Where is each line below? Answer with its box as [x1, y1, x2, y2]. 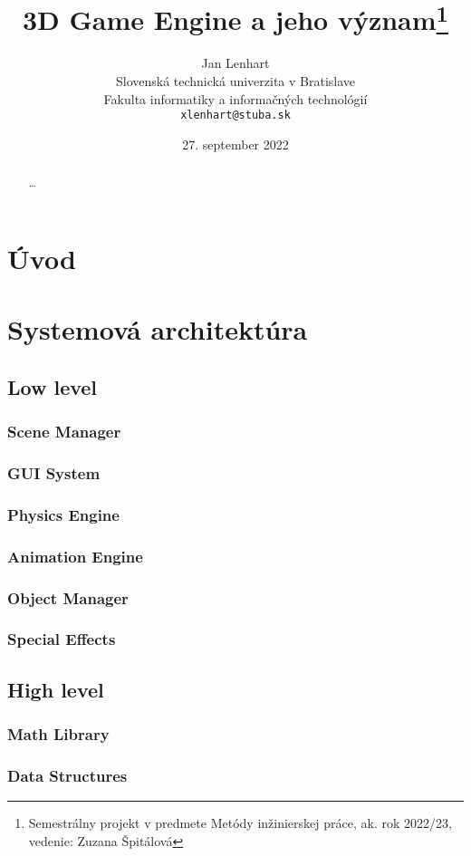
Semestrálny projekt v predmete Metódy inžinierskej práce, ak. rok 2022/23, [28, 813, 452, 832]
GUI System [7, 462, 101, 485]
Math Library [7, 723, 110, 745]
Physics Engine [7, 503, 120, 525]
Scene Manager [7, 420, 121, 443]
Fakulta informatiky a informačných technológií [103, 89, 368, 108]
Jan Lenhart [201, 53, 270, 72]
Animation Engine [7, 544, 143, 567]
